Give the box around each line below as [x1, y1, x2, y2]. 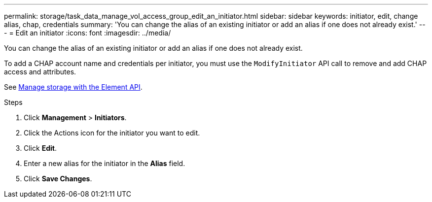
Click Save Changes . [24, 174, 92, 183]
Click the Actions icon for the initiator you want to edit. [24, 129, 200, 137]
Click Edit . [24, 144, 57, 152]
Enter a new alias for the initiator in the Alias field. [24, 159, 185, 168]
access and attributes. [4, 67, 76, 76]
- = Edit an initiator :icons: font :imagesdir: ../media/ [4, 29, 171, 37]
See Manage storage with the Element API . [4, 83, 143, 91]
